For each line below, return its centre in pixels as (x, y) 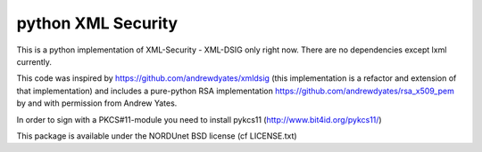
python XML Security (97, 23)
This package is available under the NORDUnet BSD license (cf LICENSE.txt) (157, 136)
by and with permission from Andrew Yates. (97, 103)
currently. (34, 61)
